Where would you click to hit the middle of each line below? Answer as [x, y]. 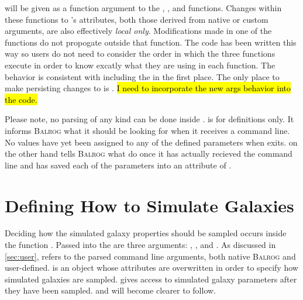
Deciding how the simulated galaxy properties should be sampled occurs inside [146, 233]
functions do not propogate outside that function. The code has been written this [151, 42]
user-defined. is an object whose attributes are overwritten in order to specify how [151, 268]
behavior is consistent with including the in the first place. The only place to [142, 76]
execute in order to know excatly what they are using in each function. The [140, 65]
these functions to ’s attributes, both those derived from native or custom [137, 19]
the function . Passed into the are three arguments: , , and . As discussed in [140, 245]
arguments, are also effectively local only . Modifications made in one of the [138, 31]
